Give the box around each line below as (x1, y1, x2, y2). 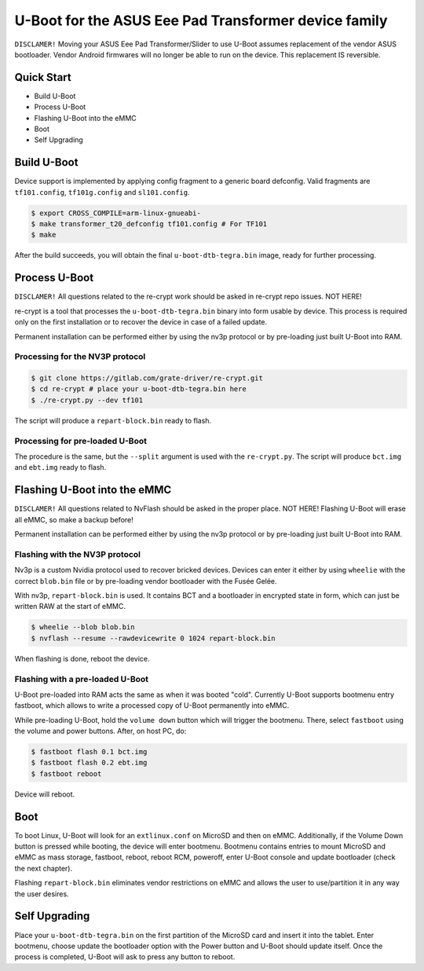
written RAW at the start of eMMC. (14, 602, 126, 611)
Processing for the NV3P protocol (14, 351, 146, 362)
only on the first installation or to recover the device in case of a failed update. (14, 317, 268, 327)
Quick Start (14, 71, 71, 84)
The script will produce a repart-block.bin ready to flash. (14, 416, 212, 425)
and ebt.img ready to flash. (14, 463, 107, 472)
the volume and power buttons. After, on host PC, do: (14, 727, 187, 736)
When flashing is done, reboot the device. (14, 654, 150, 663)
